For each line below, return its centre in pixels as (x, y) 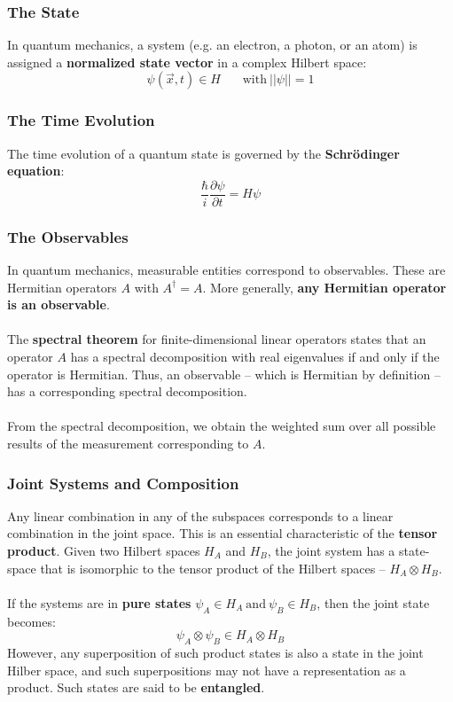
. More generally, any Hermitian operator (324, 287)
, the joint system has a (331, 551)
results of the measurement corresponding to (128, 444)
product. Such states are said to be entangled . (136, 687)
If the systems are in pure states (99, 602)
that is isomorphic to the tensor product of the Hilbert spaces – (213, 568)
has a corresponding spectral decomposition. (127, 391)
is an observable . (59, 304)
